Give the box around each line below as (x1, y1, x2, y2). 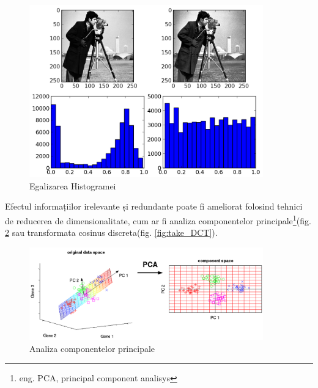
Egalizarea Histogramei (29, 179, 116, 192)
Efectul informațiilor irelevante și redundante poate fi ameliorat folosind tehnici (5, 200, 303, 213)
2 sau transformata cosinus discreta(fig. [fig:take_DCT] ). (5, 226, 218, 239)
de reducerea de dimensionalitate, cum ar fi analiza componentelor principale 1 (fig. (5, 212, 311, 227)
